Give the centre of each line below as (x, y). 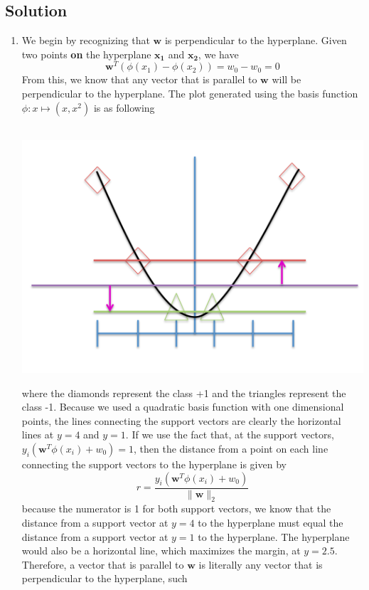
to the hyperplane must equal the (271, 523)
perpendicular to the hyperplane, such (105, 578)
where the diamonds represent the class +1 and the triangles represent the (184, 393)
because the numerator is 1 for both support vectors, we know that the (176, 509)
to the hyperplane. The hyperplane (274, 536)
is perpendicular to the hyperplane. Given (256, 40)
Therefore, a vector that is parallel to (103, 564)
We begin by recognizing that (86, 40)
